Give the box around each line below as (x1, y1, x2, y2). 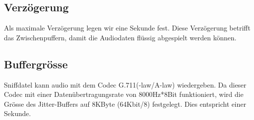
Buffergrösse (4, 56, 68, 71)
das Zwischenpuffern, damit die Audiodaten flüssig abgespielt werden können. (4, 32, 237, 42)
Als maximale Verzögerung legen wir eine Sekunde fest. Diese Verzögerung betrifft (4, 23, 251, 33)
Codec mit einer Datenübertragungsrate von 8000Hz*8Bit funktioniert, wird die (4, 89, 244, 99)
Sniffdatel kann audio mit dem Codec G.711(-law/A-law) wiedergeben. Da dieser (4, 79, 247, 90)
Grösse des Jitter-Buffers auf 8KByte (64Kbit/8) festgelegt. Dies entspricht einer (4, 98, 246, 109)
